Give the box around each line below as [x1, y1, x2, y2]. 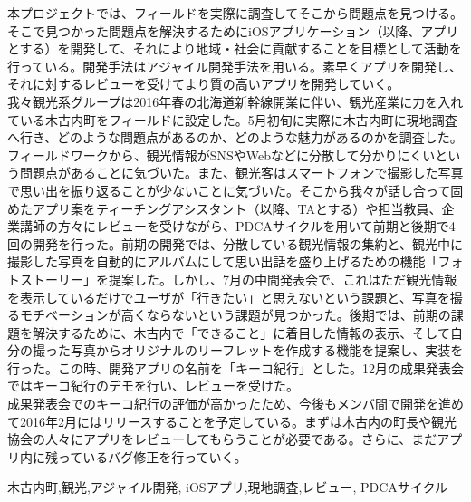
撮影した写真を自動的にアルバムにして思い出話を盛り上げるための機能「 [7, 252, 438, 271]
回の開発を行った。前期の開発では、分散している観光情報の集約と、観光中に [7, 234, 464, 253]
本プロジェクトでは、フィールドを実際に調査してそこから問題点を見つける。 [7, 4, 463, 22]
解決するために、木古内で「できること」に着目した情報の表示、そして [32, 323, 450, 342]
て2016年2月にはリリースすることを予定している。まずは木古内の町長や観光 [7, 411, 457, 430]
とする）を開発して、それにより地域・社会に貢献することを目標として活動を [7, 39, 462, 58]
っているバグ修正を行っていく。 [57, 447, 247, 466]
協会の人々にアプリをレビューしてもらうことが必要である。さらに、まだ [7, 430, 437, 449]
